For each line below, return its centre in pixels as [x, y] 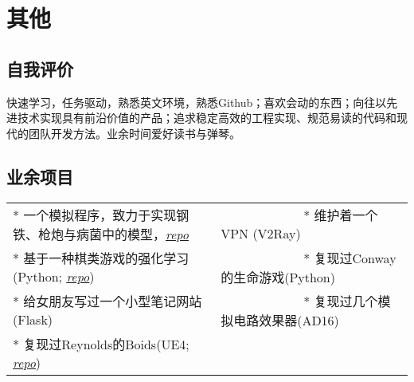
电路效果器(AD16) [286, 320]
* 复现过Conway [350, 258]
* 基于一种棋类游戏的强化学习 [101, 258]
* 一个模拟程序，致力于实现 [95, 215]
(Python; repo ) [54, 277]
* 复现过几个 [341, 301]
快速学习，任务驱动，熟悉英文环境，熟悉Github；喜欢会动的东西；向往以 [197, 102]
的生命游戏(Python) [278, 277]
